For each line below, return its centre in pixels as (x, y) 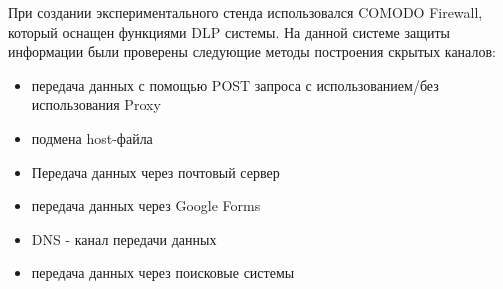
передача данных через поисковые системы (163, 272)
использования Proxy (96, 104)
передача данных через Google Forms (146, 205)
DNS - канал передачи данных (124, 238)
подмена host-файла (92, 137)
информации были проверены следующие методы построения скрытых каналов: (252, 51)
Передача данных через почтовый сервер (155, 171)
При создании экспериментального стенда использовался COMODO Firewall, (245, 12)
